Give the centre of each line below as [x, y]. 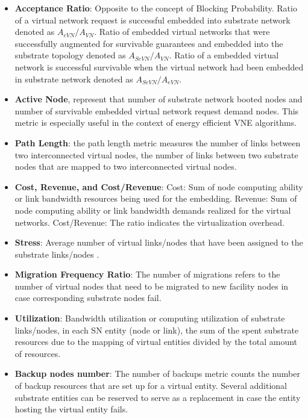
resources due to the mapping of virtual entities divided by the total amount [156, 342]
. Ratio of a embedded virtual [224, 55]
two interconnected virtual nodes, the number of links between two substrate [156, 154]
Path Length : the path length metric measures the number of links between [158, 142]
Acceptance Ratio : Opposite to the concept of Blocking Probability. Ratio [156, 8]
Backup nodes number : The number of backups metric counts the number [157, 374]
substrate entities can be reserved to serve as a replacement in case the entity [158, 397]
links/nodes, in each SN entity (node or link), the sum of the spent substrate [157, 330]
